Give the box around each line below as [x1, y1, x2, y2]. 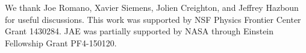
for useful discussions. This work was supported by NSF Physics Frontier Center [5, 13, 301, 25]
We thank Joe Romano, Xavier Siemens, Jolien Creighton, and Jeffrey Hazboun [5, 1, 299, 13]
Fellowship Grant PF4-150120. [5, 36, 117, 49]
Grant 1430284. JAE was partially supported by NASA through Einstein [5, 25, 274, 37]
